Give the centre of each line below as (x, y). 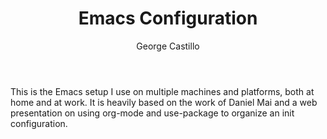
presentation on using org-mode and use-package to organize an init (152, 113)
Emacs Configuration (168, 18)
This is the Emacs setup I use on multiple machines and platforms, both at (162, 91)
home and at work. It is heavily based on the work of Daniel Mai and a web (164, 102)
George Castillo (168, 46)
